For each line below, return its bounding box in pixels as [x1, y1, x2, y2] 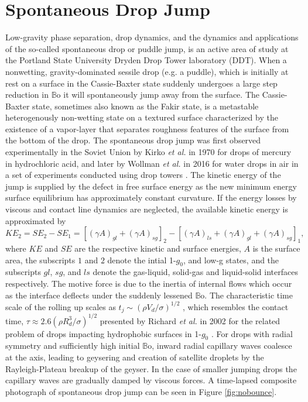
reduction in [5, 88, 49, 101]
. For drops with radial [211, 327, 293, 339]
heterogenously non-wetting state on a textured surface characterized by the [5, 111, 278, 123]
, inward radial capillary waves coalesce [152, 339, 292, 352]
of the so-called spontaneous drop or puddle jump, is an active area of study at [5, 42, 289, 54]
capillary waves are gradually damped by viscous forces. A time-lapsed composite [5, 374, 297, 386]
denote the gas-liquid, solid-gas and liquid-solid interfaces [93, 266, 298, 278]
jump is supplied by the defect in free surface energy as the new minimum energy [5, 180, 297, 192]
